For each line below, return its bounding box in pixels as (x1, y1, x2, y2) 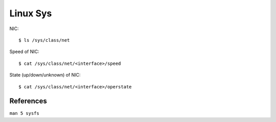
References (9, 97, 47, 106)
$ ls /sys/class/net (18, 37, 70, 43)
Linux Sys (9, 8, 52, 19)
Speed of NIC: (9, 48, 39, 55)
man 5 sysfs (9, 110, 39, 116)
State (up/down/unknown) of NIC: (9, 72, 81, 78)
